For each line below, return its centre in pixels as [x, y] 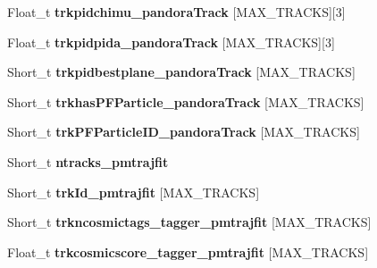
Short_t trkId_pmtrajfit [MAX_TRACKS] [134, 192]
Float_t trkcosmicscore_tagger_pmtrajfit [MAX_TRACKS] [188, 251]
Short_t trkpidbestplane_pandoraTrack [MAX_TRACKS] [181, 72]
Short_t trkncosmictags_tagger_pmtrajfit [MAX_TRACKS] [189, 222]
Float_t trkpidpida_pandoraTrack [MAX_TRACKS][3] [171, 42]
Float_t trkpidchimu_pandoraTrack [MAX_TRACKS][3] [176, 12]
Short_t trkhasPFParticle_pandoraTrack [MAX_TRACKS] [186, 101]
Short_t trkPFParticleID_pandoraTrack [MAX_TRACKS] [184, 132]
